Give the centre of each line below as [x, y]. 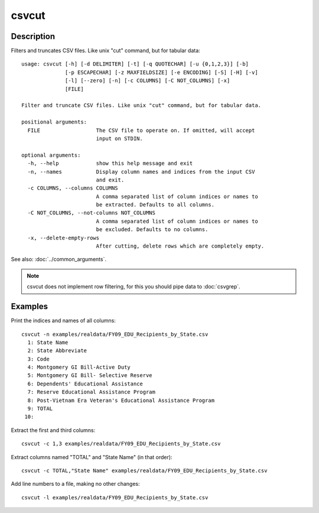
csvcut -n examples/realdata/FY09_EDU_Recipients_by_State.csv [115, 334]
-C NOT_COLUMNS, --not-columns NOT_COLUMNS [92, 213]
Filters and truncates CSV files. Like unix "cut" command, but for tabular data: [105, 51]
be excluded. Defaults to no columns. [152, 230]
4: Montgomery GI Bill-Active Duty [79, 367]
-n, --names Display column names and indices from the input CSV [141, 172]
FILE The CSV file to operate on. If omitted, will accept [141, 130]
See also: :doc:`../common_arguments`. [58, 259]
